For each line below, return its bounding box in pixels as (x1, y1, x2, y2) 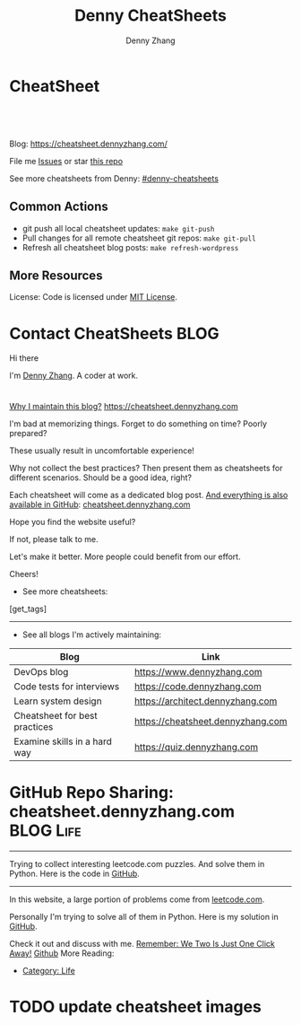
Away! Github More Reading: (9, 948, 115, 959)
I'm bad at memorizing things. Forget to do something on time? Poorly (9, 418, 267, 429)
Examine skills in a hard (13, 735, 112, 748)
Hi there (9, 353, 39, 364)
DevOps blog (13, 666, 69, 679)
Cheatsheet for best (13, 710, 98, 723)
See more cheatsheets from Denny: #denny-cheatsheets (9, 172, 219, 184)
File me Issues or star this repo (9, 155, 124, 166)
